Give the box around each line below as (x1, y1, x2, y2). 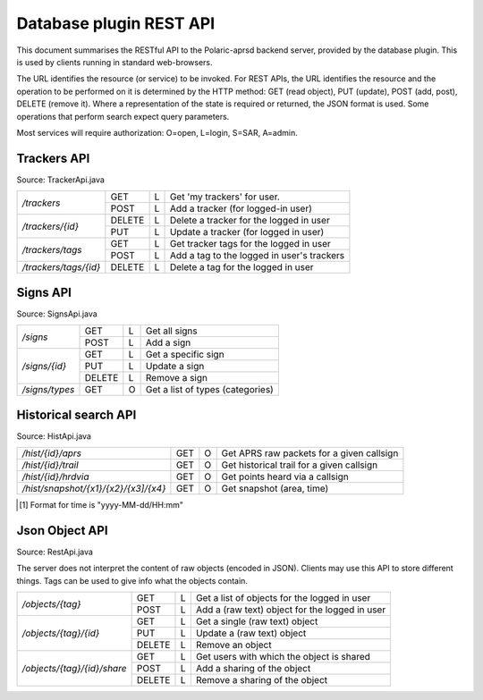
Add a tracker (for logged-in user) (169, 202, 313, 215)
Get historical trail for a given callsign (221, 459, 378, 471)
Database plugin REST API (16, 13, 216, 33)
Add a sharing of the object (195, 662, 311, 675)
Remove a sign (145, 372, 208, 384)
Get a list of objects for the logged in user (195, 592, 371, 604)
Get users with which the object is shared (195, 651, 371, 663)
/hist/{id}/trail (21, 459, 79, 471)
